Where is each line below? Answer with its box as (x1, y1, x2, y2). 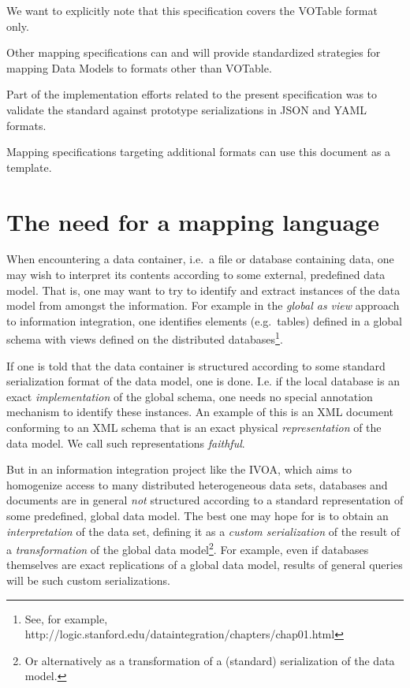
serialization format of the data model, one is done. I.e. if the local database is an (6, 373, 400, 389)
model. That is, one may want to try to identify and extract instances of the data (6, 281, 401, 298)
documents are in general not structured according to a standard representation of (6, 492, 404, 508)
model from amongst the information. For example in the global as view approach (6, 297, 400, 314)
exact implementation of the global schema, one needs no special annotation (6, 388, 373, 404)
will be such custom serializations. (6, 572, 170, 589)
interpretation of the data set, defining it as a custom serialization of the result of (6, 523, 401, 539)
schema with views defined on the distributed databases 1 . (6, 329, 283, 348)
